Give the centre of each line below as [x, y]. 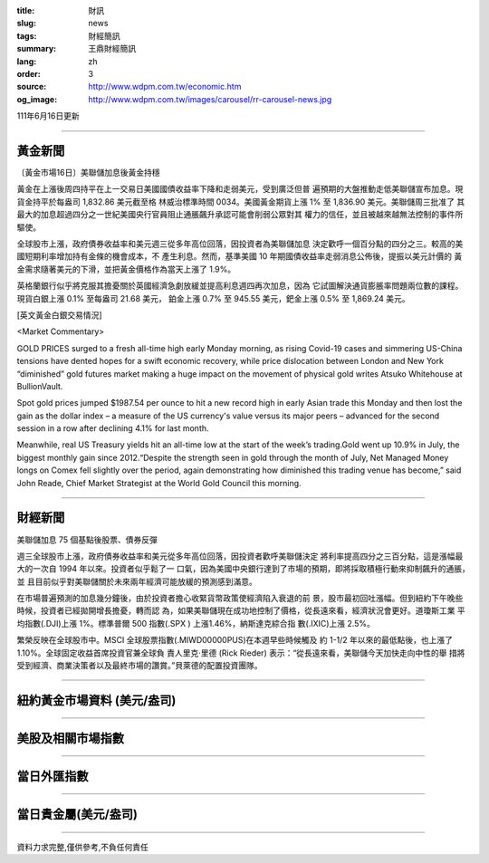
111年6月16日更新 [48, 116]
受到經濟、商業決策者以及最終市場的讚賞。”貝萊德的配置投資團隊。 [139, 666]
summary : [37, 49]
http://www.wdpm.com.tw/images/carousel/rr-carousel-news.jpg [210, 99]
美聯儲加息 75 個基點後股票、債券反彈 [87, 540]
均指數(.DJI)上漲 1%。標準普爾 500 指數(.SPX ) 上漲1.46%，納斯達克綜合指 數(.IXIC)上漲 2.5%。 [196, 623]
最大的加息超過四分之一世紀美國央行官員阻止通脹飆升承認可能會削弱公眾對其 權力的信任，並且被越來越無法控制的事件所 [240, 215]
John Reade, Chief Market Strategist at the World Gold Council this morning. [159, 483]
